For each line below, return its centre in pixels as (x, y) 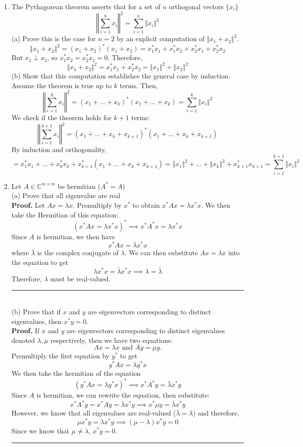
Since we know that (40, 430)
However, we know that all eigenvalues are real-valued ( (94, 413)
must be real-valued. (80, 278)
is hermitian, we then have (76, 236)
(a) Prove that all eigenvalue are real (66, 195)
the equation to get (40, 262)
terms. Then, (139, 85)
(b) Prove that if (36, 312)
